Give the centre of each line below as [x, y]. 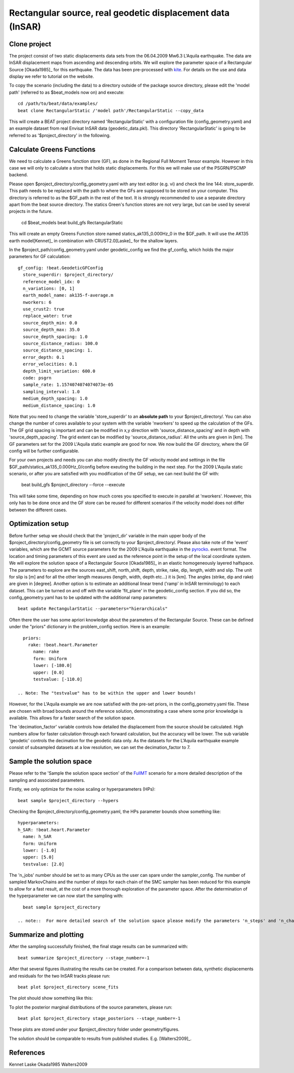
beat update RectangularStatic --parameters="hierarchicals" [93, 609]
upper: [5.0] [38, 857]
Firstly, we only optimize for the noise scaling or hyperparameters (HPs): [82, 789]
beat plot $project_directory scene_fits [68, 987]
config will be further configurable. [44, 451]
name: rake [46, 652]
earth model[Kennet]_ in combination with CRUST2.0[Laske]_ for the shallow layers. [94, 240]
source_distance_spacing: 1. [58, 350]
